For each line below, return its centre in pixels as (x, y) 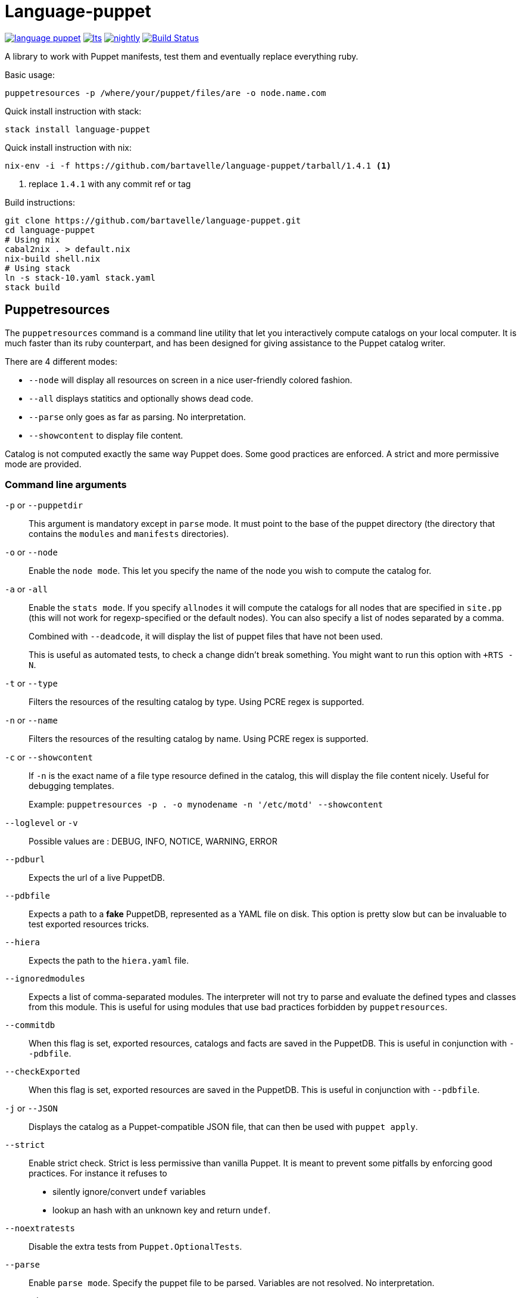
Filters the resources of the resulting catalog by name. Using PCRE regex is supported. (199, 739)
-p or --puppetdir (44, 505)
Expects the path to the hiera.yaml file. (109, 961)
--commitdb (30, 1025)
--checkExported (43, 1072)
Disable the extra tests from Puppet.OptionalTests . (135, 1247)
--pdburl (25, 860)
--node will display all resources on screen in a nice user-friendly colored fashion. (191, 380)
